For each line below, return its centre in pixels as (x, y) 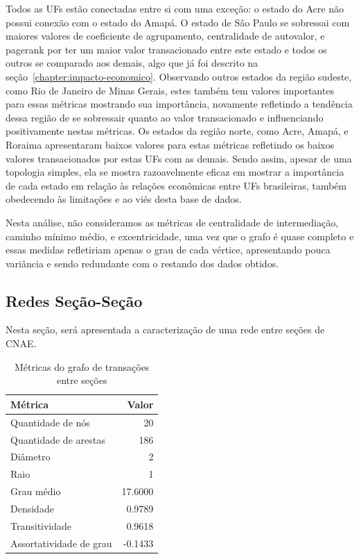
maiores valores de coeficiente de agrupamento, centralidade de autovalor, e (165, 36)
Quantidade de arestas (58, 439)
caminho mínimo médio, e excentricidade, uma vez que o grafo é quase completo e (180, 236)
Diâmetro (30, 457)
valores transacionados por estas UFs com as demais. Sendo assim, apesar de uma (179, 158)
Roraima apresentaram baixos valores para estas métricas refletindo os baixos (170, 144)
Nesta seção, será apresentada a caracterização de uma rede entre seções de (165, 329)
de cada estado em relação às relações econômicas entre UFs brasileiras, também (176, 185)
